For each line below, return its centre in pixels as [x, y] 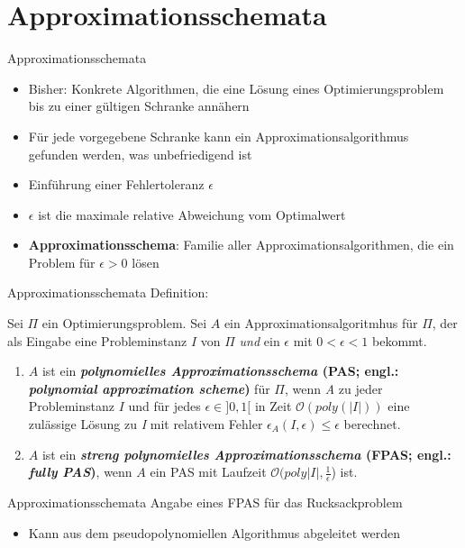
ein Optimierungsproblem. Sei [124, 323]
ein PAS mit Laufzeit [208, 472]
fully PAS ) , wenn [80, 472]
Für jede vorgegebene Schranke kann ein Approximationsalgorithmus [219, 136]
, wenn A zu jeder [333, 388]
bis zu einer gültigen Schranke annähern [139, 106]
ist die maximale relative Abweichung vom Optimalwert [192, 214]
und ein [260, 340]
